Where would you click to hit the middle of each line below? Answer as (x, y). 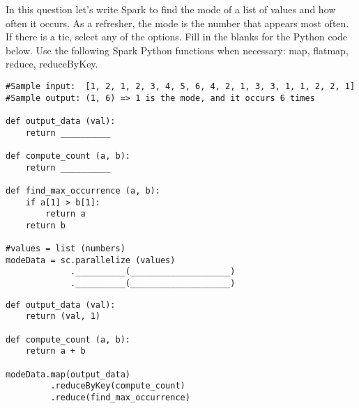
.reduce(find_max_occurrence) (120, 398)
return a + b (55, 351)
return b (45, 225)
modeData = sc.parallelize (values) (91, 260)
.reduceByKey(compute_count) (118, 386)
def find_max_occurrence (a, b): (83, 190)
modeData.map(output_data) (68, 374)
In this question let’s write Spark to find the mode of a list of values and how (171, 9)
